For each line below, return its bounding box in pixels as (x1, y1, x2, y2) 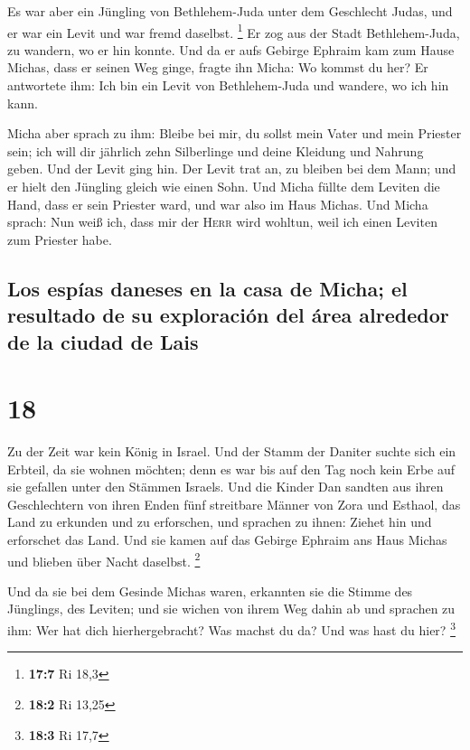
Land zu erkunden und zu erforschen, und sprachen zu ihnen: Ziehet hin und (7, 512, 432, 531)
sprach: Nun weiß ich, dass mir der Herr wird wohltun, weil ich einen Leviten (7, 212, 437, 231)
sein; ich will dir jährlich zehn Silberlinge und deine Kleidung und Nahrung (7, 141, 424, 160)
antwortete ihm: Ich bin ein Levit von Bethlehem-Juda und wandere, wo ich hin (7, 76, 449, 95)
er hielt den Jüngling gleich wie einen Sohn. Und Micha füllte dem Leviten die (7, 177, 440, 195)
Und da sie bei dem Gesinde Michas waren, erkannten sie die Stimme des (7, 581, 413, 600)
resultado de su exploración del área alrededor (7, 301, 449, 329)
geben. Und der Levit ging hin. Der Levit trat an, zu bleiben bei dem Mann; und (7, 159, 456, 178)
